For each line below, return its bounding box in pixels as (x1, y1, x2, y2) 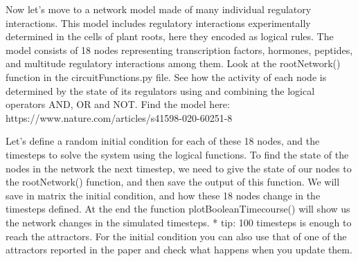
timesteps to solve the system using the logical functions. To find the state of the (6, 147, 349, 161)
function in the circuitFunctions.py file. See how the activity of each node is (6, 69, 327, 84)
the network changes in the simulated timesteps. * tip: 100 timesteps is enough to (6, 215, 352, 229)
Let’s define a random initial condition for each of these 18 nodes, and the (6, 134, 320, 148)
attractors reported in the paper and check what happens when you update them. (6, 242, 352, 257)
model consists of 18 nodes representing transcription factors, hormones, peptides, (6, 42, 353, 57)
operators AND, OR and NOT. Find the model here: (6, 97, 230, 111)
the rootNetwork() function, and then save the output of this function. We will (6, 174, 340, 189)
